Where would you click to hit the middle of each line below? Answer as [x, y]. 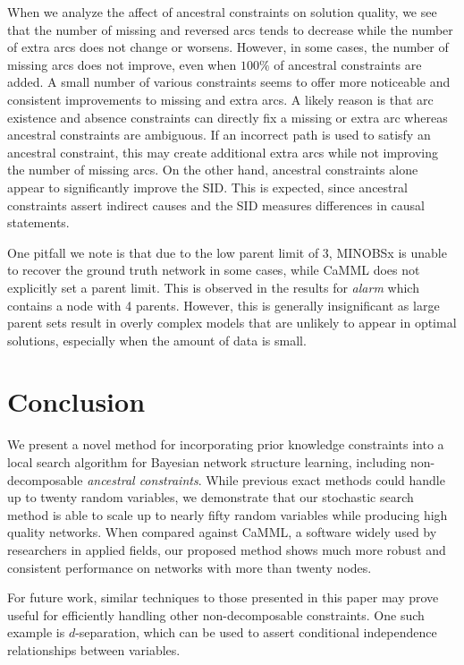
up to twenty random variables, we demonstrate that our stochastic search [211, 497]
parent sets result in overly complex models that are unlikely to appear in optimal [232, 323]
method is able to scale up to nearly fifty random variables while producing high [228, 514]
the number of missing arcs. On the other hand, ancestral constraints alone [213, 170]
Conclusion [76, 401]
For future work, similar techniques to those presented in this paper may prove [223, 597]
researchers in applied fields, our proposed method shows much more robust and [227, 549]
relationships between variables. [94, 649]
